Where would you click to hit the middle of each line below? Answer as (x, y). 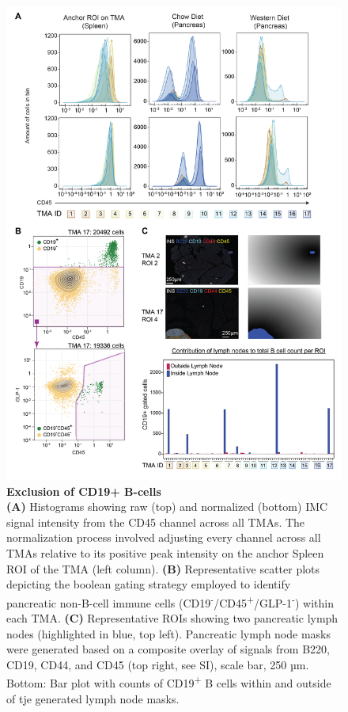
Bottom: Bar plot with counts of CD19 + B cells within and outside (169, 682)
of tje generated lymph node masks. (93, 698)
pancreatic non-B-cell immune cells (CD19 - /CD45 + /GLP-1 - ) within (170, 601)
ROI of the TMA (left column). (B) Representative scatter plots (163, 568)
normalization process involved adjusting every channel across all (164, 537)
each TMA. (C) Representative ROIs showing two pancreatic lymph (172, 618)
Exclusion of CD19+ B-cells (84, 491)
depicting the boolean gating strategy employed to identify (149, 584)
